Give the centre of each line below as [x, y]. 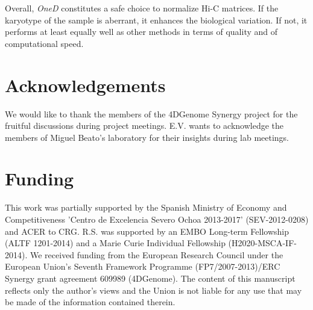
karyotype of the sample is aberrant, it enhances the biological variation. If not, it [156, 20]
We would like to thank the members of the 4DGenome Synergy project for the [151, 113]
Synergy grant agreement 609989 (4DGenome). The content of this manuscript [150, 278]
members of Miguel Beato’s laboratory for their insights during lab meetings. [147, 137]
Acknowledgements [85, 85]
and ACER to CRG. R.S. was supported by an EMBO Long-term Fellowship [147, 231]
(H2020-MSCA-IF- [262, 243]
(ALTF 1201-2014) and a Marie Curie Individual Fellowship [115, 243]
